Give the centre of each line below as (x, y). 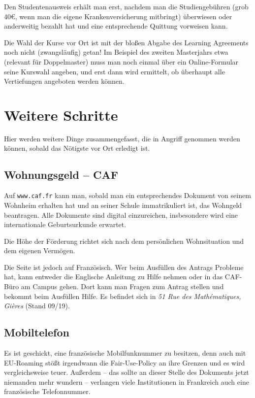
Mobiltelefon (37, 332)
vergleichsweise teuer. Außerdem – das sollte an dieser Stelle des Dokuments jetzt (127, 372)
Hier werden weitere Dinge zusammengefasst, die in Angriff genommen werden (122, 138)
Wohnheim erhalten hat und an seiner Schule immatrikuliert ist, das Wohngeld (123, 205)
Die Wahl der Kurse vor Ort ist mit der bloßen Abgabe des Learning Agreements (126, 42)
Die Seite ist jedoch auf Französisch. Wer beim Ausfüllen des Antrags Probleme (124, 267)
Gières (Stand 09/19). (37, 306)
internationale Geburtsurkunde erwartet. (65, 224)
